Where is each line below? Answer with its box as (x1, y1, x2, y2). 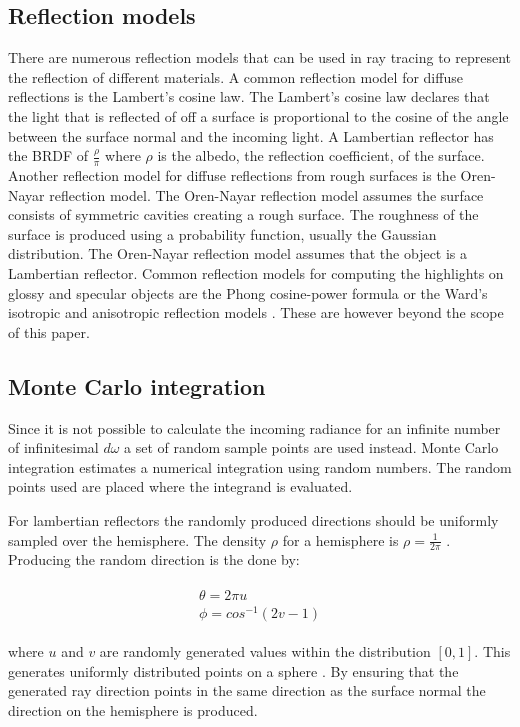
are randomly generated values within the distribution (99, 641, 431, 662)
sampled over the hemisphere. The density (8, 529, 267, 550)
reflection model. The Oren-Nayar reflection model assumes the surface (49, 184, 484, 205)
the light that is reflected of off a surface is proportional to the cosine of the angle (8, 105, 509, 126)
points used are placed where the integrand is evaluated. (8, 476, 353, 497)
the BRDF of (8, 145, 89, 166)
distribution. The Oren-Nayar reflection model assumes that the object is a (8, 243, 468, 264)
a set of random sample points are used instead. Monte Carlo (124, 437, 499, 458)
